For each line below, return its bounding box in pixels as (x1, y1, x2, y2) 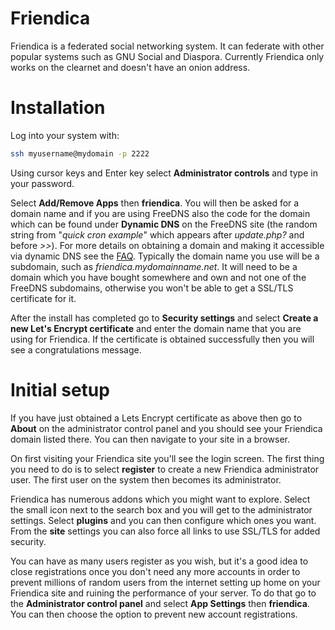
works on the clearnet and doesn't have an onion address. (10, 61, 251, 73)
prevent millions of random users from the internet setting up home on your (10, 576, 321, 588)
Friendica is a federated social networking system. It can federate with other (10, 40, 325, 52)
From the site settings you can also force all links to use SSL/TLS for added (10, 525, 321, 537)
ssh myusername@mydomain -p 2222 (10, 148, 150, 159)
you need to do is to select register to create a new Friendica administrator (10, 463, 320, 475)
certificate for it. (10, 292, 77, 304)
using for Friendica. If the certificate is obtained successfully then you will (10, 333, 315, 345)
